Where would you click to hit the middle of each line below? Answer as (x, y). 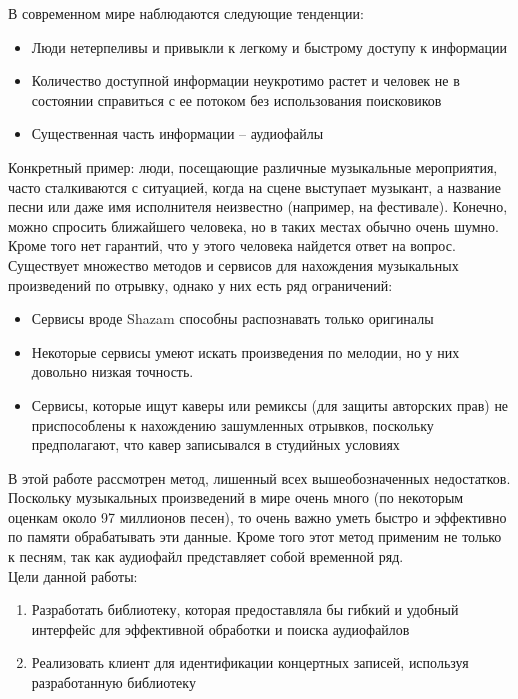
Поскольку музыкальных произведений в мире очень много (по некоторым (236, 497)
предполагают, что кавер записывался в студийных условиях (215, 444)
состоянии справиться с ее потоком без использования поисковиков (236, 99)
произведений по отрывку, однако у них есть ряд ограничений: (200, 284)
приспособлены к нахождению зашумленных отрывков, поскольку (232, 424)
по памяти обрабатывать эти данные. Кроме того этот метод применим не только (255, 536)
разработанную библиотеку (113, 682)
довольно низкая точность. (112, 371)
